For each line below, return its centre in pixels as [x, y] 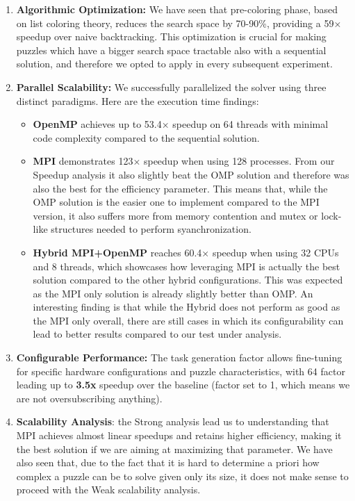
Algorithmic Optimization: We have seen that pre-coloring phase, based [177, 9]
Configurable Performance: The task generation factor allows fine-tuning [179, 358]
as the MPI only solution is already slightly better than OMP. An [173, 293]
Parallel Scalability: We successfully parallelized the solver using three [171, 87]
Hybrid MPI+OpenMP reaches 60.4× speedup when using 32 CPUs [186, 252]
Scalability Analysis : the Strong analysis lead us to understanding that [173, 421]
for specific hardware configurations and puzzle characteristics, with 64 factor [181, 371]
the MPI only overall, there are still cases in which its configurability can [188, 320]
